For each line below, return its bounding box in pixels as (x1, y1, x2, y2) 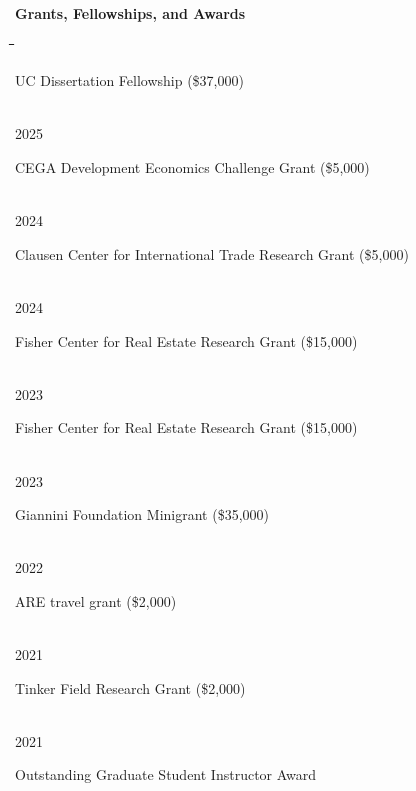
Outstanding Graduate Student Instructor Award (15, 764, 317, 785)
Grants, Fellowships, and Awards (15, 3, 246, 23)
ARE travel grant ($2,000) (15, 590, 177, 611)
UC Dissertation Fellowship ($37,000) (15, 70, 244, 91)
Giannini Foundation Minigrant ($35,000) (15, 504, 269, 525)
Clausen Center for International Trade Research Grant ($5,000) (15, 243, 409, 264)
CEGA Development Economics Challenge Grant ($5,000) (15, 156, 370, 177)
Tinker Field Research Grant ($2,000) (15, 677, 246, 698)
